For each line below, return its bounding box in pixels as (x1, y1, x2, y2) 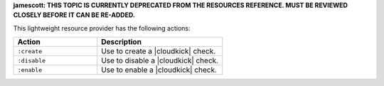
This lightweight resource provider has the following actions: (13, 23, 191, 32)
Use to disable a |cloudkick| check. (100, 55, 219, 65)
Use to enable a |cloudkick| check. (100, 65, 217, 75)
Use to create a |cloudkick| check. (100, 46, 216, 56)
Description (100, 37, 142, 47)
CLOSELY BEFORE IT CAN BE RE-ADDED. (13, 11, 135, 19)
